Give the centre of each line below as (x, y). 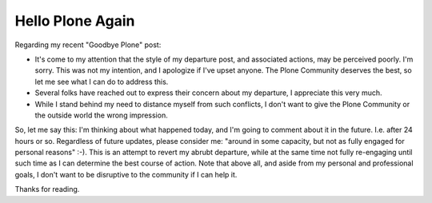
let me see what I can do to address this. (102, 82)
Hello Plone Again (75, 21)
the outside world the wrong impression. (101, 115)
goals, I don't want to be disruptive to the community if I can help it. (126, 174)
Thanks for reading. (47, 189)
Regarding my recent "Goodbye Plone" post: (88, 45)
